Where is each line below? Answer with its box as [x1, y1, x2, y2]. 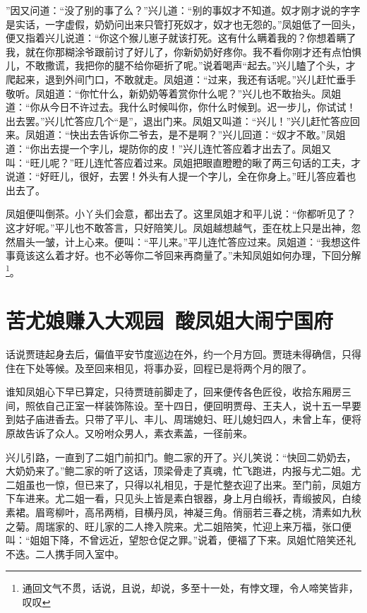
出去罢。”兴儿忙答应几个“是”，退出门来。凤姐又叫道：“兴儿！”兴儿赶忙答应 [6, 113, 351, 128]
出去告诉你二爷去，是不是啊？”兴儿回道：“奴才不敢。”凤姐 [79, 127, 346, 142]
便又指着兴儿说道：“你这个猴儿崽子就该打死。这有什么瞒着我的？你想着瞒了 [6, 30, 356, 45]
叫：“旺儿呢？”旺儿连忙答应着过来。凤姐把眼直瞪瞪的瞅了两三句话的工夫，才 [6, 155, 361, 169]
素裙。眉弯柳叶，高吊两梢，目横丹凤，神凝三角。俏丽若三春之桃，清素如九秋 [6, 505, 361, 519]
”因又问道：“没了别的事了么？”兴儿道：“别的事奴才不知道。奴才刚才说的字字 [6, 3, 361, 17]
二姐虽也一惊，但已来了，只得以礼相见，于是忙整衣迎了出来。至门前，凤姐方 [6, 477, 361, 492]
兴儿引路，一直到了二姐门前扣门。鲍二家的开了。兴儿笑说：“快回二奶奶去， [6, 449, 356, 464]
